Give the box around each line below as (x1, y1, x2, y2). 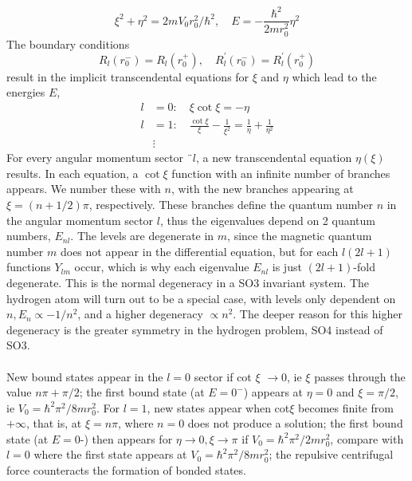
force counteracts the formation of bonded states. (6, 462, 246, 479)
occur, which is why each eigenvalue (74, 258, 249, 275)
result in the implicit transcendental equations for (6, 68, 249, 85)
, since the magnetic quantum (227, 227, 372, 244)
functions (6, 258, 51, 275)
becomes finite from (298, 399, 394, 416)
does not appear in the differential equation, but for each (60, 242, 339, 259)
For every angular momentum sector (6, 149, 184, 166)
